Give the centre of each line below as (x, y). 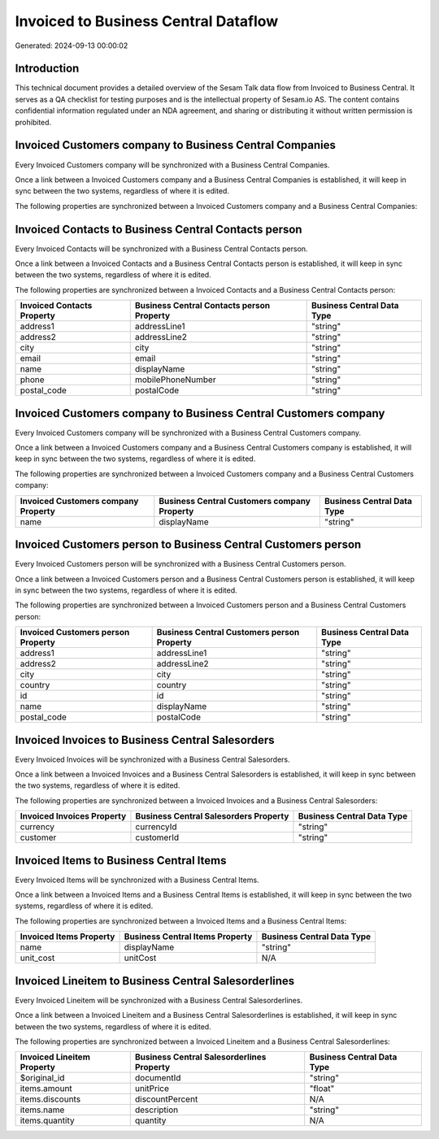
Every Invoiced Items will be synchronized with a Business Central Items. (137, 880)
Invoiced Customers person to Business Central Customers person (188, 545)
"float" (322, 1089)
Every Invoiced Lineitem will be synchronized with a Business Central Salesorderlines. (159, 1000)
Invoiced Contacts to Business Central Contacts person (159, 229)
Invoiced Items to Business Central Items (121, 861)
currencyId (156, 827)
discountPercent (166, 1099)
